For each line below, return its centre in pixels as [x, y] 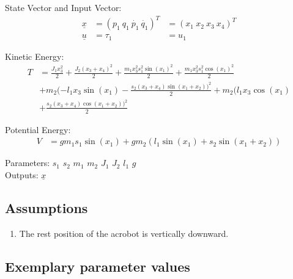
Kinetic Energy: [35, 56]
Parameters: [28, 163]
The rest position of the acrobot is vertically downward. [124, 233]
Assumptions [46, 207]
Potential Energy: [38, 129]
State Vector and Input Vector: [63, 7]
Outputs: [22, 174]
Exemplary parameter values [98, 266]
